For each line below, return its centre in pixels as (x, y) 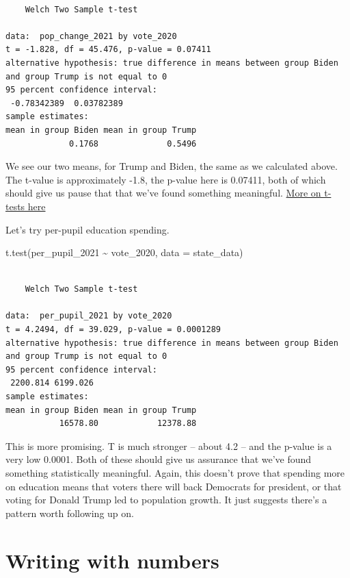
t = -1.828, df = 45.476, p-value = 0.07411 (108, 50)
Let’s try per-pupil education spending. (87, 229)
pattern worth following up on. (70, 513)
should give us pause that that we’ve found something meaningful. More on (163, 193)
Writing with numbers (112, 560)
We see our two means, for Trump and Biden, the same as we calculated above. (172, 166)
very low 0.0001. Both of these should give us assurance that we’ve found (159, 459)
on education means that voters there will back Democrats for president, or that (174, 486)
